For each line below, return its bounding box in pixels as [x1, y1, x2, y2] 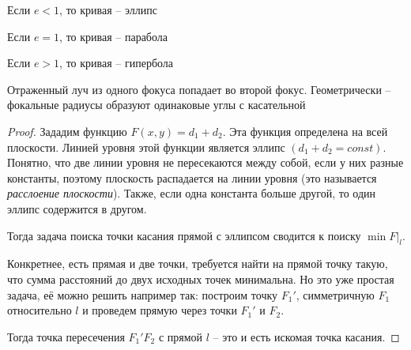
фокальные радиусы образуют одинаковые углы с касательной [7, 96, 306, 113]
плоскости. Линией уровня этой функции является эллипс [7, 138, 285, 155]
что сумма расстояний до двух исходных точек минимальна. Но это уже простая [7, 270, 394, 287]
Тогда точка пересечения [7, 328, 125, 344]
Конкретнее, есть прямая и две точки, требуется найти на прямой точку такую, [7, 255, 388, 272]
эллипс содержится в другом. [7, 200, 147, 216]
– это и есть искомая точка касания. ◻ [213, 328, 400, 344]
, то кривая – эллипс [59, 2, 157, 17]
